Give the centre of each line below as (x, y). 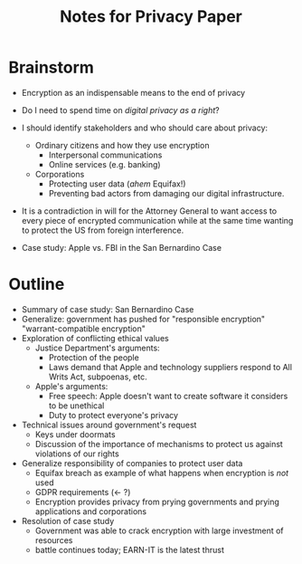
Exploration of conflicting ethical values (95, 338)
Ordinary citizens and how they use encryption (122, 145)
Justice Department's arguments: (97, 348)
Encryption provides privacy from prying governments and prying (157, 502)
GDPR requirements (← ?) (83, 492)
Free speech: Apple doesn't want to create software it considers (168, 396)
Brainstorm (51, 67)
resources (54, 540)
